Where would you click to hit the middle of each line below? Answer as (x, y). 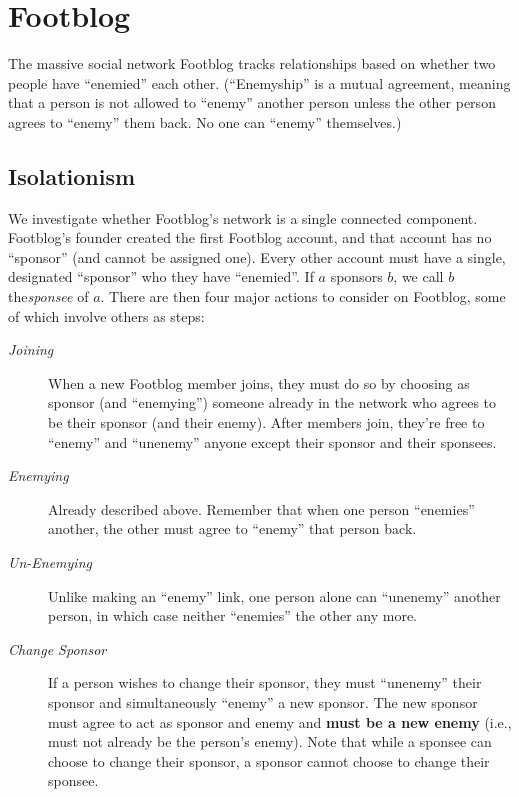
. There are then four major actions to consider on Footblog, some (303, 296)
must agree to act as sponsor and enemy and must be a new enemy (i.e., (280, 721)
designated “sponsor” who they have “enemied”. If (161, 276)
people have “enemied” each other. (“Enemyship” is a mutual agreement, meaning (259, 82)
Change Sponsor (57, 648)
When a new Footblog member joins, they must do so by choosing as (259, 382)
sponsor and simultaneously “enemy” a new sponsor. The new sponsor (263, 701)
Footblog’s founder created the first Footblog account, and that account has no (250, 237)
